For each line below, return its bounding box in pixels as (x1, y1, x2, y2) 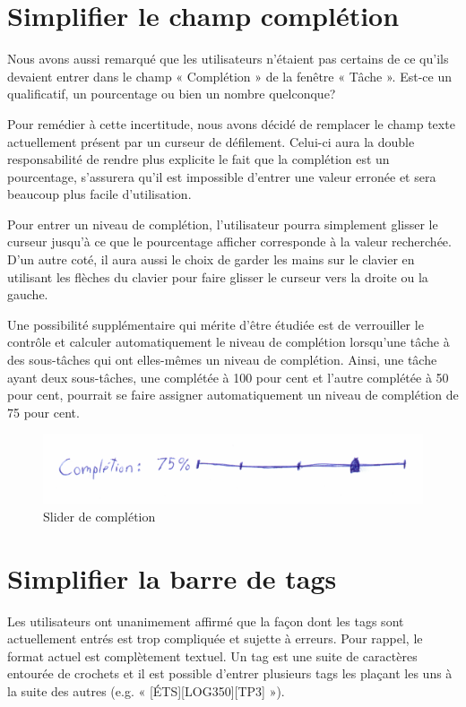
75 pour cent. (7, 402, 80, 421)
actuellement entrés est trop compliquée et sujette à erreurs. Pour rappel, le (7, 629, 423, 648)
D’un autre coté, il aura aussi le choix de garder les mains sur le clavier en (7, 250, 415, 269)
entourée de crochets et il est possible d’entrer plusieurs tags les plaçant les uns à (7, 664, 453, 683)
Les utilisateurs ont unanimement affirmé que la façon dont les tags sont (7, 611, 404, 630)
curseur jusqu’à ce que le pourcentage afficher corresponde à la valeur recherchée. (7, 232, 452, 251)
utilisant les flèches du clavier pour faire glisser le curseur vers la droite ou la (7, 267, 428, 286)
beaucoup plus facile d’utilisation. (7, 185, 192, 203)
